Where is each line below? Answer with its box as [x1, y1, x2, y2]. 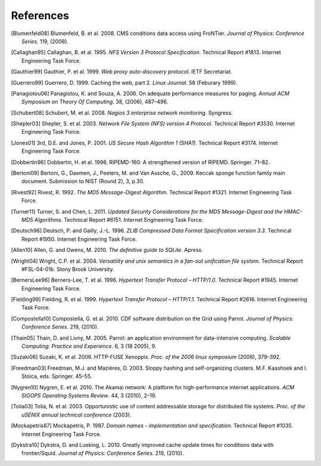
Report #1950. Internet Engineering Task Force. [21, 235, 137, 243]
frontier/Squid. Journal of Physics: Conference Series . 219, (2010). [21, 449, 184, 457]
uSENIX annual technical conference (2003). [21, 411, 132, 418]
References [11, 9, 70, 22]
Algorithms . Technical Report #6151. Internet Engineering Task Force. [34, 216, 203, 223]
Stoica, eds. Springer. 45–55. [21, 373, 92, 380]
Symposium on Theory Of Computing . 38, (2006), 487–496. [21, 98, 169, 105]
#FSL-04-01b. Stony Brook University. [21, 265, 114, 273]
